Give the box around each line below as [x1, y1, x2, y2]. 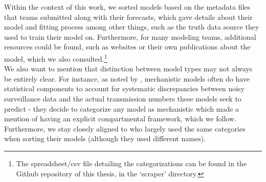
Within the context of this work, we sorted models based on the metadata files [4, 2, 251, 12]
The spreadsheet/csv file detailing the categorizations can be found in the [16, 158, 247, 168]
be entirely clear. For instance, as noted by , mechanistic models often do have [4, 73, 250, 84]
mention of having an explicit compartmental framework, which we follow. [4, 113, 236, 124]
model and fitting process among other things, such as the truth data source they [4, 21, 259, 32]
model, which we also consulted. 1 [4, 51, 107, 64]
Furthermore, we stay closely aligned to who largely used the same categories [4, 123, 246, 134]
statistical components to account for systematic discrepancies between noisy [4, 83, 245, 94]
